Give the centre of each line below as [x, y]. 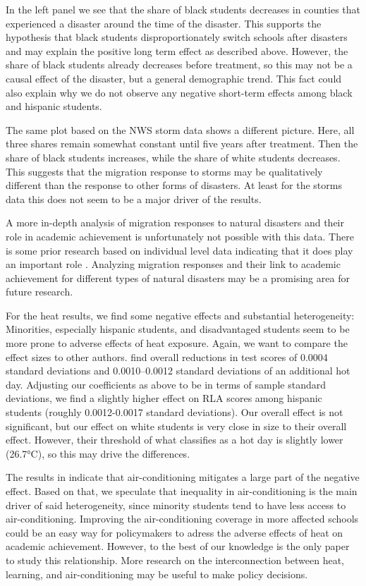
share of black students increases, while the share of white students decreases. [173, 157]
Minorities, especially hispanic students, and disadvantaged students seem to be [178, 329]
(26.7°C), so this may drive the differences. [98, 453]
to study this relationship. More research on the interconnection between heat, [175, 560]
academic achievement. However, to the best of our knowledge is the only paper [178, 546]
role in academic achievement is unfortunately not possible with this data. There [180, 236]
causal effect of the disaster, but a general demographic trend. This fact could [174, 78]
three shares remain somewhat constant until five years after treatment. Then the [182, 144]
